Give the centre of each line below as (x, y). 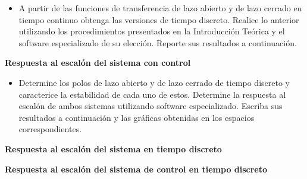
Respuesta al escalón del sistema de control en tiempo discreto (136, 169)
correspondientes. (50, 129)
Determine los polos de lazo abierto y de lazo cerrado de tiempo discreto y (154, 82)
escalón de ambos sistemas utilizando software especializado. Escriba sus (151, 106)
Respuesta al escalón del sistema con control (98, 63)
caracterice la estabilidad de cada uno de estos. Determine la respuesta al (152, 94)
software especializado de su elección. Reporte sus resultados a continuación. (158, 42)
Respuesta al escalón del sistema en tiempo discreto (113, 148)
